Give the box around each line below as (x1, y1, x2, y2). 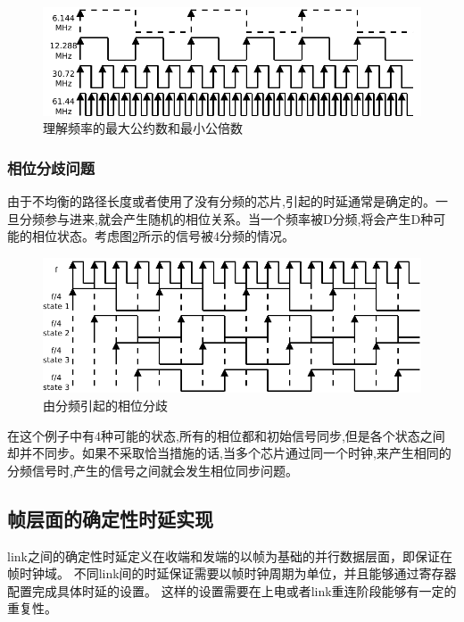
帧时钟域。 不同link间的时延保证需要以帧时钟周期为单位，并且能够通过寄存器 (7, 564, 457, 583)
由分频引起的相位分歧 (43, 396, 168, 415)
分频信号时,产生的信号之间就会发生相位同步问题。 (7, 460, 298, 479)
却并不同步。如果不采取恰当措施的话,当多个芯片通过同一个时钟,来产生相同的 (7, 444, 452, 462)
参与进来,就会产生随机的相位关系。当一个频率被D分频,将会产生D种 (44, 209, 434, 228)
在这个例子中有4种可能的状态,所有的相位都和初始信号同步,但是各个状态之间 (7, 426, 445, 444)
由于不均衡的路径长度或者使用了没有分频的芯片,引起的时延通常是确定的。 (7, 191, 435, 210)
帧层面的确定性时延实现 (7, 504, 213, 532)
